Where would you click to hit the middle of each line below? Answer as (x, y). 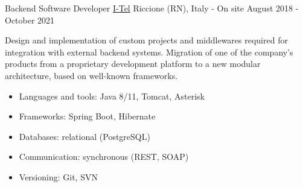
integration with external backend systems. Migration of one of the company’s (149, 52)
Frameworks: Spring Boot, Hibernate (87, 116)
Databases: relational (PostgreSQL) (85, 136)
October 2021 (30, 20)
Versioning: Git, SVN (58, 176)
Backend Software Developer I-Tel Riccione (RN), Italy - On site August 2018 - (152, 8)
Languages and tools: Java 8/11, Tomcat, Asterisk (112, 96)
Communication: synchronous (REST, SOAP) (104, 157)
